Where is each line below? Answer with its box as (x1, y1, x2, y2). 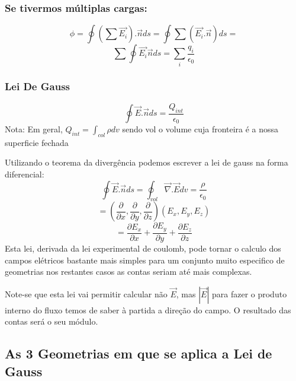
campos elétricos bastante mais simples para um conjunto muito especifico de (5, 253, 285, 266)
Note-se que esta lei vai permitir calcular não (5, 287, 168, 300)
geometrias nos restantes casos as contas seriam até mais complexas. (5, 265, 252, 278)
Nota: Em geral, (5, 123, 63, 135)
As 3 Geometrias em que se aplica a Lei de (5, 344, 272, 363)
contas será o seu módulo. (5, 315, 98, 328)
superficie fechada (5, 136, 69, 148)
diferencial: (5, 168, 44, 180)
